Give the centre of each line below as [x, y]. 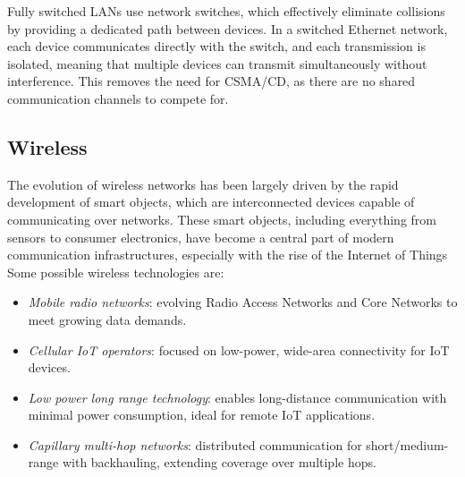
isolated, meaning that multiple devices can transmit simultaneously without [217, 63]
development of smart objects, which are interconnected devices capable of [211, 202]
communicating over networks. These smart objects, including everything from [222, 219]
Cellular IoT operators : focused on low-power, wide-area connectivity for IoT [239, 349]
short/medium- [407, 444]
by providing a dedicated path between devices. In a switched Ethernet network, [228, 28]
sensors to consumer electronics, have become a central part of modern [201, 237]
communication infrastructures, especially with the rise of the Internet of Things [228, 255]
